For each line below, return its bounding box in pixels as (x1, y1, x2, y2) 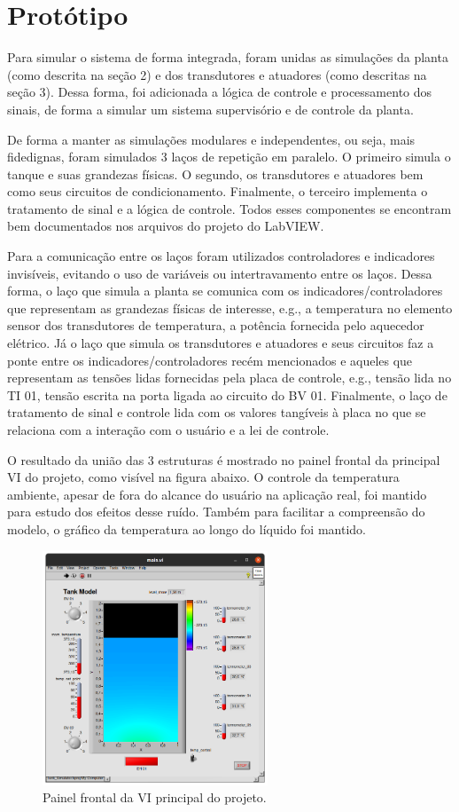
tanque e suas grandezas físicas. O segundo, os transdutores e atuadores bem (7, 164, 424, 183)
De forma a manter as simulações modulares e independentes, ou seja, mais (7, 130, 416, 148)
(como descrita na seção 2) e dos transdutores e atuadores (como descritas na (7, 65, 427, 83)
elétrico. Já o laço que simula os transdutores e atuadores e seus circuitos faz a (7, 334, 434, 352)
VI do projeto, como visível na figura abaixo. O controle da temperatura (7, 468, 400, 486)
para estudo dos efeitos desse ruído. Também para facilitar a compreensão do (7, 502, 425, 521)
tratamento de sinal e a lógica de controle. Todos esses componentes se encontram (7, 199, 452, 217)
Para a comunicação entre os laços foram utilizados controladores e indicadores (7, 247, 435, 265)
